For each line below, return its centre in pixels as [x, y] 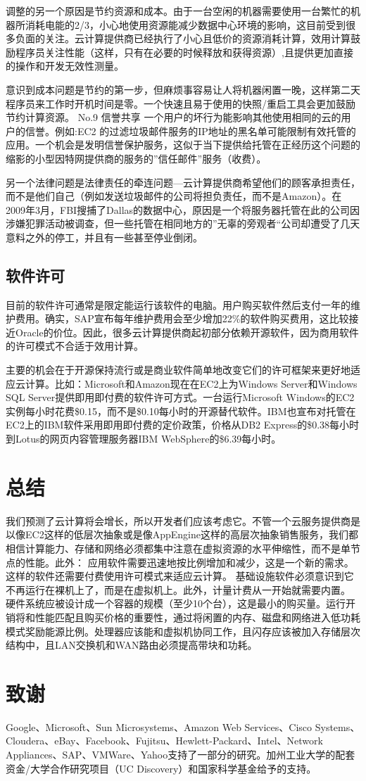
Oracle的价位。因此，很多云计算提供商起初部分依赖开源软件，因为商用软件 [187, 332]
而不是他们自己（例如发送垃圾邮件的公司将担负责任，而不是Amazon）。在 [174, 196]
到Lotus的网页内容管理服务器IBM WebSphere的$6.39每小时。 [144, 439]
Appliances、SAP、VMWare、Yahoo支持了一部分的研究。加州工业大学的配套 [181, 755]
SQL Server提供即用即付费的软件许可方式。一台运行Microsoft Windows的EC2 [180, 397]
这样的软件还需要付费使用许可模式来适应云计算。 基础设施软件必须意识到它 [180, 576]
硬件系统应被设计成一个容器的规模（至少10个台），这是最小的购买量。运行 [176, 603]
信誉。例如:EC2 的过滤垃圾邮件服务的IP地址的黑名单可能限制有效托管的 [190, 131]
